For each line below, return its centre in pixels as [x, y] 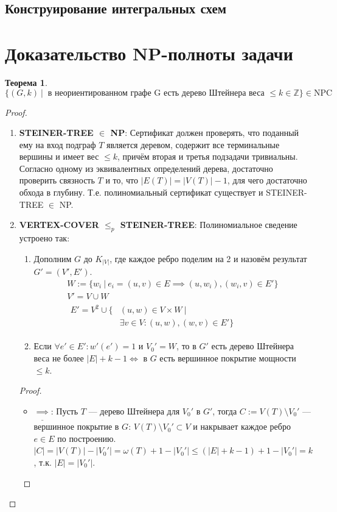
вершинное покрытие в [76, 426]
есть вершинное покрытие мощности [228, 358]
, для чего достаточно [267, 180]
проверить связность [57, 180]
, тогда [225, 411]
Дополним [53, 258]
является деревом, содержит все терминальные [193, 144]
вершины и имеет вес [59, 156]
